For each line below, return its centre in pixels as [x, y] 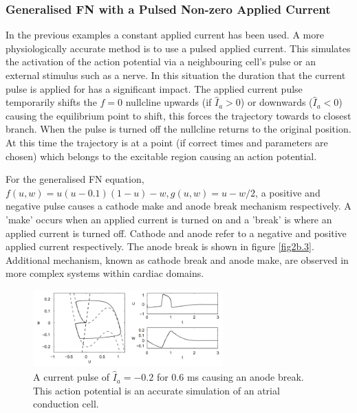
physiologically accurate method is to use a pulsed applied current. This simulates [178, 48]
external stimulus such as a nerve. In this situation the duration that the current [176, 75]
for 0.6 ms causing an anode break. [230, 377]
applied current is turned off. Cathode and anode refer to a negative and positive [176, 233]
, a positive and [288, 192]
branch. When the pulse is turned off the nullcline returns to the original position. [178, 129]
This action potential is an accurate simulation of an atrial [156, 390]
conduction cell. [66, 404]
